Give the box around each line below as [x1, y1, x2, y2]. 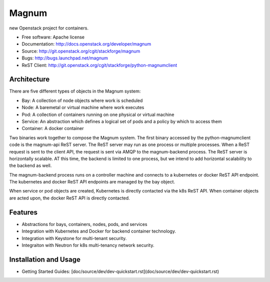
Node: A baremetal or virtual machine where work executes [21, 104, 144, 110]
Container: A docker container [21, 125, 84, 131]
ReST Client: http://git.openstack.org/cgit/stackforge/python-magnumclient [21, 62, 177, 68]
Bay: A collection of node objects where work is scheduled [21, 97, 143, 103]
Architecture [9, 75, 50, 83]
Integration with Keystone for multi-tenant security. [21, 235, 127, 241]
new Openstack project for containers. [9, 25, 88, 31]
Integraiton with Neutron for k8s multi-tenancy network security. [21, 242, 154, 248]
